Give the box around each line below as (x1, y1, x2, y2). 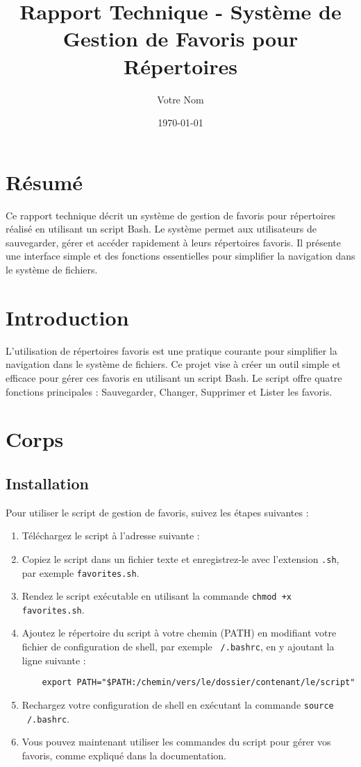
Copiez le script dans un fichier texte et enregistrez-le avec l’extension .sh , (22, 551, 339, 566)
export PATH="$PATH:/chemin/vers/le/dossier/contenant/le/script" (42, 677, 355, 688)
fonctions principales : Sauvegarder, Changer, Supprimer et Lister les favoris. (6, 384, 333, 398)
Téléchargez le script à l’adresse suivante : (22, 528, 200, 543)
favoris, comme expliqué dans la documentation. (22, 748, 226, 762)
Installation (6, 472, 89, 494)
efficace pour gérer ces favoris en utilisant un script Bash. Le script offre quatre (6, 370, 342, 385)
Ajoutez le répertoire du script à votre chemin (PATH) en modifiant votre (22, 625, 337, 640)
